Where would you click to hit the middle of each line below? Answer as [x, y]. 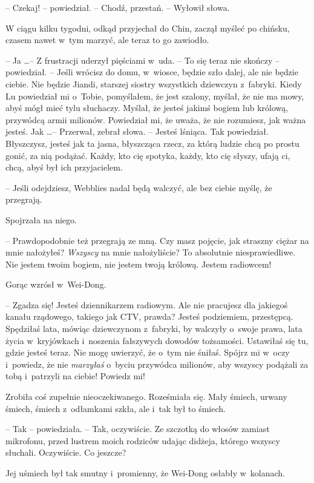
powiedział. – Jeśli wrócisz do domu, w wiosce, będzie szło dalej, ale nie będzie [152, 72]
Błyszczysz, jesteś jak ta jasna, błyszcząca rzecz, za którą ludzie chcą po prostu [152, 143]
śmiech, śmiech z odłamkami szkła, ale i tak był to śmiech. [116, 408]
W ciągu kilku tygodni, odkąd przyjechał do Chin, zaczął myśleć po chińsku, [148, 28]
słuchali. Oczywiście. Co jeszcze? [66, 452]
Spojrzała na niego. [41, 219]
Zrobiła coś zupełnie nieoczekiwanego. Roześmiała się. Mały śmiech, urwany [146, 397]
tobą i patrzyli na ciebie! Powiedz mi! [75, 376]
